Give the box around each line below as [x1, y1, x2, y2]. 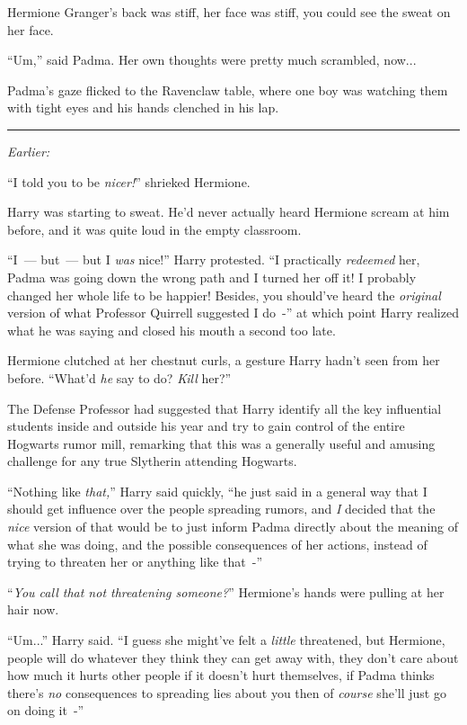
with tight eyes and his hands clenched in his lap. [7, 98, 279, 117]
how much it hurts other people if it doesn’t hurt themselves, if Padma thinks [7, 666, 435, 685]
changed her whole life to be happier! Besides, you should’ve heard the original [7, 285, 441, 304]
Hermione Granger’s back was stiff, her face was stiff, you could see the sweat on [7, 3, 451, 21]
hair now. [7, 600, 59, 619]
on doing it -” [7, 701, 84, 720]
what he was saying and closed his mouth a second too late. [7, 320, 336, 339]
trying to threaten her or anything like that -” [7, 552, 263, 571]
